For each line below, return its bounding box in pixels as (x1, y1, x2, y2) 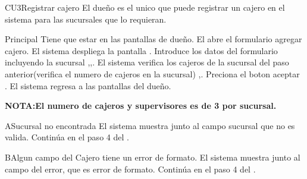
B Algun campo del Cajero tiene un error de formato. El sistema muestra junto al (5, 150, 300, 163)
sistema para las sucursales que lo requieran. (5, 12, 167, 25)
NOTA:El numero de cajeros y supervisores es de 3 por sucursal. (5, 99, 277, 112)
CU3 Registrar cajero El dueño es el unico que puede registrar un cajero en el (5, 1, 285, 13)
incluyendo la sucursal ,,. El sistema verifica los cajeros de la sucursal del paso (5, 56, 289, 68)
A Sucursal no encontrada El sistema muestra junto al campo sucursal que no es (5, 119, 295, 131)
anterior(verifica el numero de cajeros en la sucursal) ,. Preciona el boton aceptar (5, 67, 300, 80)
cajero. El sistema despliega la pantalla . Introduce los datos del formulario (5, 44, 278, 56)
